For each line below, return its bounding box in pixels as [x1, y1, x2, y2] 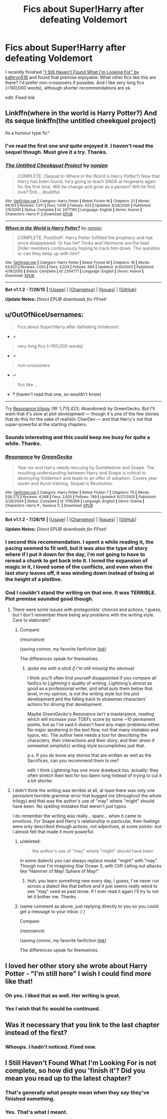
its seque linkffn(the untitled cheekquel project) [5, 117, 157, 125]
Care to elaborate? [12, 617, 51, 623]
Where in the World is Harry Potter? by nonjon [5, 225, 102, 231]
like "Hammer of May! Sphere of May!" [19, 868, 99, 874]
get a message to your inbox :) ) [19, 909, 85, 915]
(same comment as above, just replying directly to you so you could [19, 903, 159, 909]
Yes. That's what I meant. [5, 1109, 68, 1116]
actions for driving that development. [27, 701, 103, 707]
